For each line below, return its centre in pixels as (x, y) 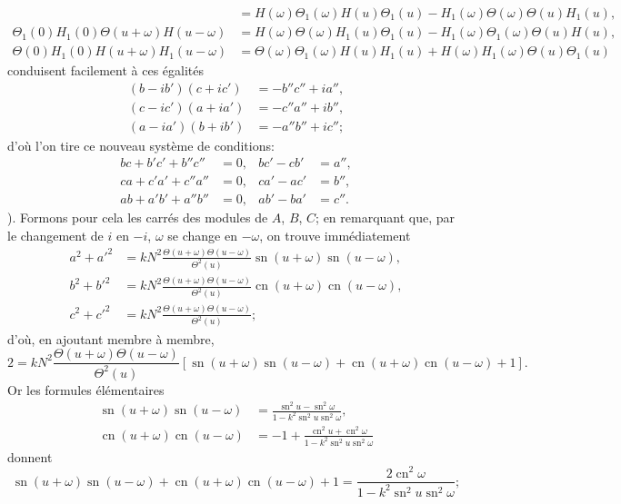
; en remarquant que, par (386, 217)
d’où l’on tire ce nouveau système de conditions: (141, 145)
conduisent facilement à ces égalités (106, 70)
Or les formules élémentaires (86, 389)
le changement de (55, 236)
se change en (202, 236)
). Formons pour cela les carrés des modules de (138, 217)
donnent (30, 456)
